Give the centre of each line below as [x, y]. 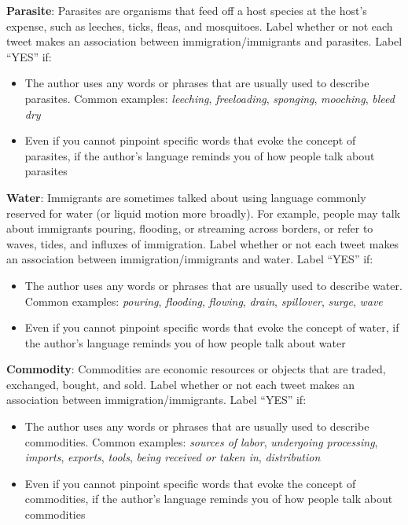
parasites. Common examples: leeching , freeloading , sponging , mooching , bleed [210, 98]
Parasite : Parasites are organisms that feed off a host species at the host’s [187, 10]
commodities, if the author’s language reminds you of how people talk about [209, 499]
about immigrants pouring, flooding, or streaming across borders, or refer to [190, 228]
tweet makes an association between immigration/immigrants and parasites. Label [204, 41]
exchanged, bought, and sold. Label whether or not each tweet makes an [180, 384]
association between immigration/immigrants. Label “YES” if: [156, 400]
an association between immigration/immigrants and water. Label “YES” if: [190, 259]
